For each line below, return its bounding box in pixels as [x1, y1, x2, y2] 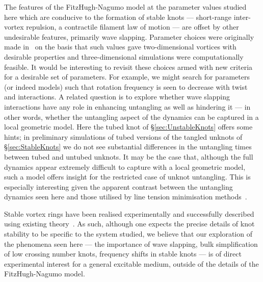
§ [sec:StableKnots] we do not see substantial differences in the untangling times [4, 141, 252, 152]
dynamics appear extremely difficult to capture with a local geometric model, [4, 161, 246, 172]
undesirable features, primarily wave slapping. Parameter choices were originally [4, 31, 254, 42]
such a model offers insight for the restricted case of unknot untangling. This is [4, 171, 251, 182]
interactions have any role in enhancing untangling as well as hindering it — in [4, 101, 251, 112]
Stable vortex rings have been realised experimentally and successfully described [4, 208, 254, 219]
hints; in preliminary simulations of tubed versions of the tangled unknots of [4, 131, 243, 142]
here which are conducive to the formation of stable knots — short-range [4, 11, 232, 22]
